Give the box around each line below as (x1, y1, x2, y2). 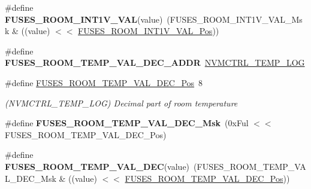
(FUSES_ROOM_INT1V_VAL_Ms (167, 13, 303, 25)
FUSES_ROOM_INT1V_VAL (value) (5, 13, 163, 25)
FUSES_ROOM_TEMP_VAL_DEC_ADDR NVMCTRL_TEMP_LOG (5, 56, 305, 69)
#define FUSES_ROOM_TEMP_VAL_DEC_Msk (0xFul (5, 117, 249, 129)
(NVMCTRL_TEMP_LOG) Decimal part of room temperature (5, 96, 238, 109)
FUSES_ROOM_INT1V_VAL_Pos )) (78, 25, 219, 37)
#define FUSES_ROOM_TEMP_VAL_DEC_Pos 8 (5, 76, 203, 89)
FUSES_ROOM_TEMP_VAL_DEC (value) (5, 160, 190, 172)
